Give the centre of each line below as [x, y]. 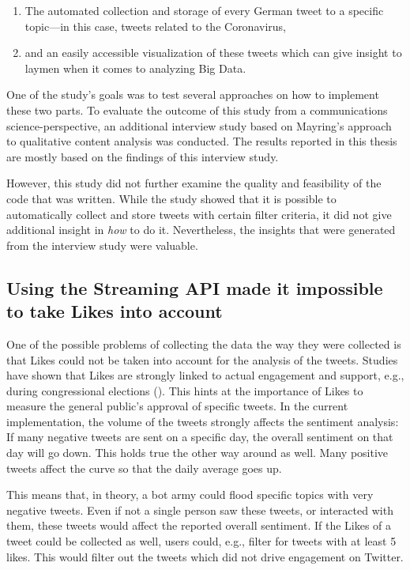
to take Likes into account [115, 311]
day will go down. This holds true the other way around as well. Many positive [197, 453]
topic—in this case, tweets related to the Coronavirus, [155, 26]
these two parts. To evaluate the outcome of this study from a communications [197, 109]
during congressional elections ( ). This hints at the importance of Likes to [185, 390]
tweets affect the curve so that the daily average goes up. [144, 468]
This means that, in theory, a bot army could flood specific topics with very [190, 495]
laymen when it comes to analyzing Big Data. [135, 68]
